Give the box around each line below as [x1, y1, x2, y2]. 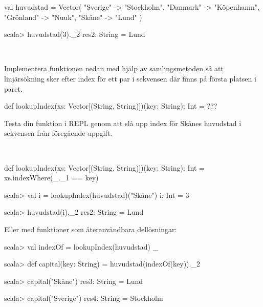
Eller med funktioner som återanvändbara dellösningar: [4, 223, 177, 234]
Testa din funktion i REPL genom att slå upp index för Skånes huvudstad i [4, 117, 242, 128]
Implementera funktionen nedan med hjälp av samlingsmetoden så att [4, 63, 224, 74]
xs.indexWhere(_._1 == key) [4, 172, 99, 183]
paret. [4, 83, 23, 94]
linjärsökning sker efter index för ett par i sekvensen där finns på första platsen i [4, 73, 256, 84]
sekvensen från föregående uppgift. [4, 128, 113, 138]
